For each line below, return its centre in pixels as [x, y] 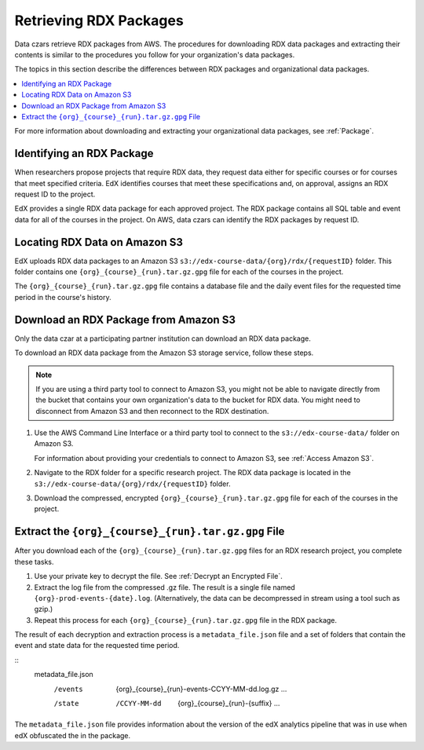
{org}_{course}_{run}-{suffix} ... [229, 704]
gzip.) [44, 609]
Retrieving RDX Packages [99, 20]
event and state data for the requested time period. [97, 646]
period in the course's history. [63, 297]
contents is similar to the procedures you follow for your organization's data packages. [155, 54]
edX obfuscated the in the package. [73, 735]
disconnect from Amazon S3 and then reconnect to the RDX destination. [152, 411]
